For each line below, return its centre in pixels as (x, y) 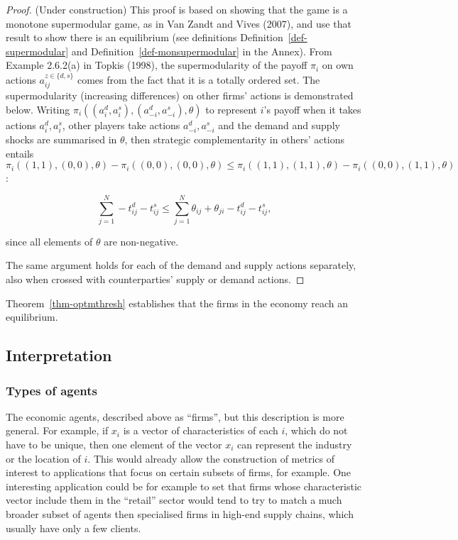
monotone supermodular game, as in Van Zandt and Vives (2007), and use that (179, 23)
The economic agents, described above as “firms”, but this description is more (175, 416)
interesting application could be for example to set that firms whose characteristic (184, 486)
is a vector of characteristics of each (201, 430)
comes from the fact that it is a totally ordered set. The (198, 79)
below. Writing (38, 109)
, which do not (316, 430)
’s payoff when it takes (312, 109)
